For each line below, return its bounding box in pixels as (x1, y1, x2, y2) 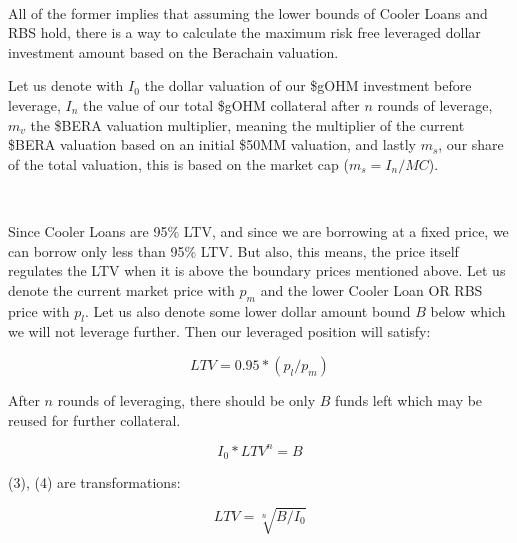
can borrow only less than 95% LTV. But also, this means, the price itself (8, 240, 459, 261)
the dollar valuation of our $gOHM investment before (144, 75, 472, 96)
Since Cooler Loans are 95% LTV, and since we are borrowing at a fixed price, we (8, 220, 509, 241)
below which (430, 300, 506, 321)
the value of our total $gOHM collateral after (83, 94, 360, 115)
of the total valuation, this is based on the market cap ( (8, 153, 349, 174)
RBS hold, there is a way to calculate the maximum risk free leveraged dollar (8, 22, 481, 43)
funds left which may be (335, 389, 483, 410)
